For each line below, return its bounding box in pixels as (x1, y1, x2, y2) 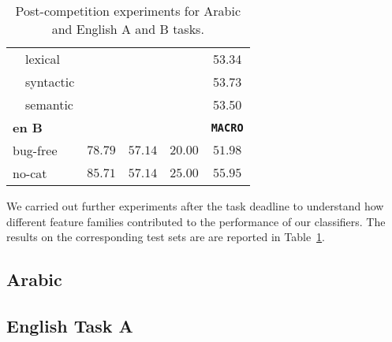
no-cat (13, 164, 47, 182)
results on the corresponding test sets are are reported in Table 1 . (6, 229, 326, 245)
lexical (24, 50, 60, 68)
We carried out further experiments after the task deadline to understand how (6, 198, 384, 214)
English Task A (6, 313, 133, 337)
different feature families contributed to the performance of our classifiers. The (6, 213, 386, 229)
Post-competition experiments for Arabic (15, 2, 241, 20)
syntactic (24, 72, 75, 91)
